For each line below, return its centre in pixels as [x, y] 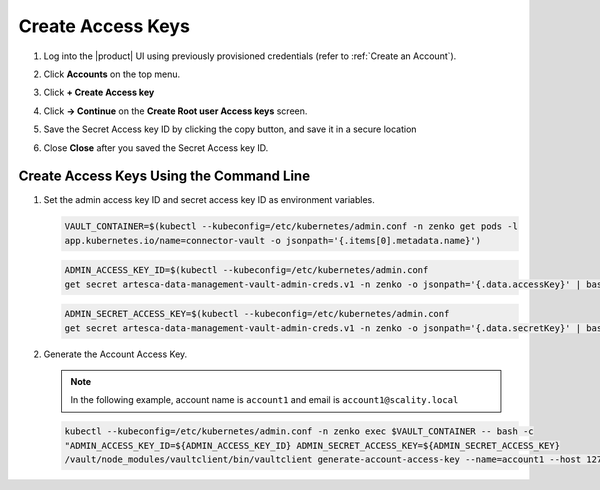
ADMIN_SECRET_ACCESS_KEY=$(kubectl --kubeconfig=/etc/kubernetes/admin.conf [257, 314]
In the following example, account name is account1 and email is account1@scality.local [264, 400]
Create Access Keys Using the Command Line [164, 176]
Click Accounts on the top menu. [111, 74]
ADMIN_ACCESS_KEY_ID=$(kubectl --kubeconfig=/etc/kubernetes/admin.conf [246, 270]
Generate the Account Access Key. [115, 354]
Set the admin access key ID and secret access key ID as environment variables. [209, 200]
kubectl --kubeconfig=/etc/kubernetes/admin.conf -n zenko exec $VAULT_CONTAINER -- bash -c [299, 431]
